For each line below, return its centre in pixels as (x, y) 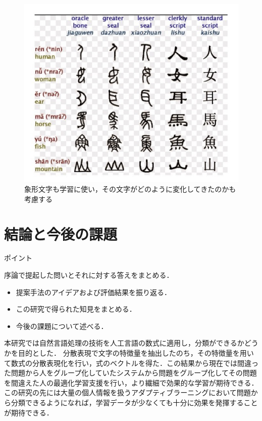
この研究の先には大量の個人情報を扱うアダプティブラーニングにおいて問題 (127, 392)
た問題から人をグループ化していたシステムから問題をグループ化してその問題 (130, 373)
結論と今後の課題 (61, 234)
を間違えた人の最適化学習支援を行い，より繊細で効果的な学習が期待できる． (131, 382)
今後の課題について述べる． (62, 326)
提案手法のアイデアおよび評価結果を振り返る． (94, 292)
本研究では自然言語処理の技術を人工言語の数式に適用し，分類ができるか (124, 343)
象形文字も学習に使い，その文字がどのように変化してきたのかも (130, 189)
